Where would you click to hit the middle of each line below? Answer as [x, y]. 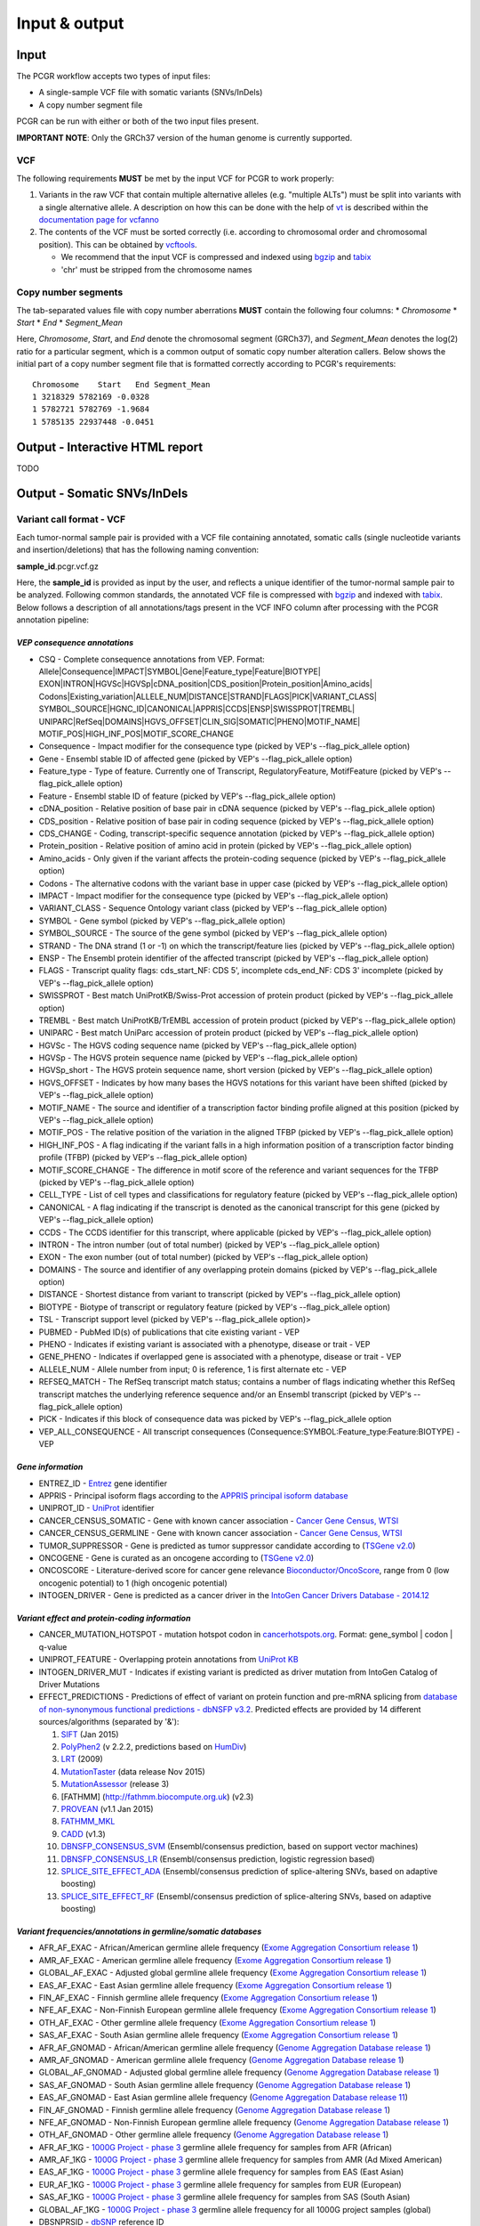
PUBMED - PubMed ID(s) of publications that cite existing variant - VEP [169, 1332]
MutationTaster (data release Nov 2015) [133, 1771]
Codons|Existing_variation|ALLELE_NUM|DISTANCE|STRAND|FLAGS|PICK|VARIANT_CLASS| [208, 696]
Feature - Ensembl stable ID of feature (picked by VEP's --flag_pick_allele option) [188, 796]
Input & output [70, 23]
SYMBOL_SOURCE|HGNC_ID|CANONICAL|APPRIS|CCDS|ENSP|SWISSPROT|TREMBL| [197, 709]
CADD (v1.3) [83, 1833]
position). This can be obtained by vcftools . [118, 244]
